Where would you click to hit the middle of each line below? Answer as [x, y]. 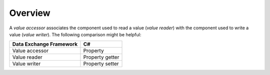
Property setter [101, 64]
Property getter [101, 57]
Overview [30, 13]
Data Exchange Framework [45, 44]
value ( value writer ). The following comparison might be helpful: [75, 34]
